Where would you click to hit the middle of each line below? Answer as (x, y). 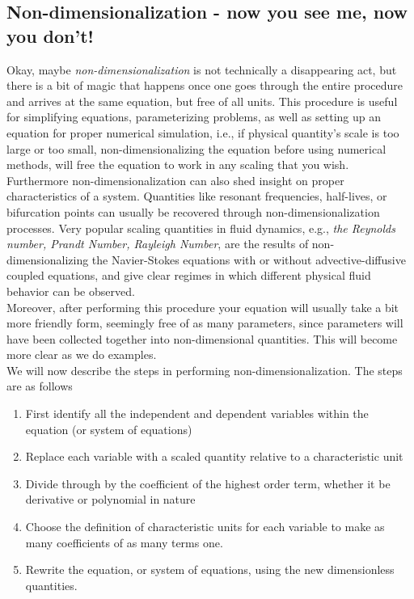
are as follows (40, 386)
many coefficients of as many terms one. (124, 542)
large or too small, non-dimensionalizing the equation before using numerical (196, 148)
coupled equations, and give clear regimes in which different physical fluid (189, 275)
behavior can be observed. (71, 291)
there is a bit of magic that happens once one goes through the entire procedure (205, 85)
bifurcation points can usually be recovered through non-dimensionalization (193, 211)
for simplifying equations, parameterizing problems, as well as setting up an (194, 117)
